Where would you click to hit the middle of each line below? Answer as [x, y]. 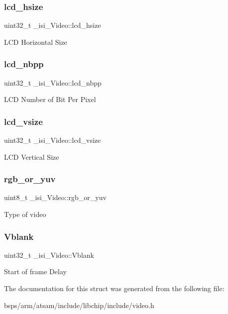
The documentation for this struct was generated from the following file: [114, 288]
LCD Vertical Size [32, 157]
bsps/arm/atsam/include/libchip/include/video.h [79, 305]
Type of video [25, 214]
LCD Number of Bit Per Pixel [50, 99]
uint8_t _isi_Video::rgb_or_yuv [55, 197]
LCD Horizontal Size [36, 42]
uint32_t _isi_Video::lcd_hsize [53, 25]
